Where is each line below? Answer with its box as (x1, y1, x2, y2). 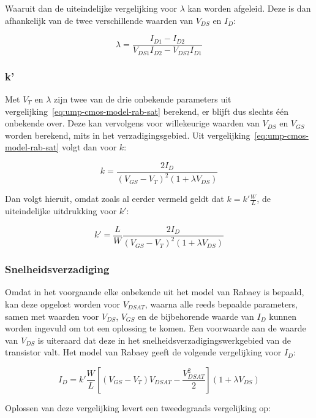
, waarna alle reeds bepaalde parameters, (145, 297, 298, 310)
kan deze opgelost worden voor (5, 297, 120, 310)
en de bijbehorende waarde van (138, 309, 254, 322)
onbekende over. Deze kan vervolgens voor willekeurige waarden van (5, 117, 260, 130)
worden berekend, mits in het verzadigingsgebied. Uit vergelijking (5, 128, 250, 141)
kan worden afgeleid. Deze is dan (187, 2, 311, 14)
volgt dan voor (62, 141, 117, 153)
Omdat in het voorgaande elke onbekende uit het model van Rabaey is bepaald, (5, 285, 304, 298)
